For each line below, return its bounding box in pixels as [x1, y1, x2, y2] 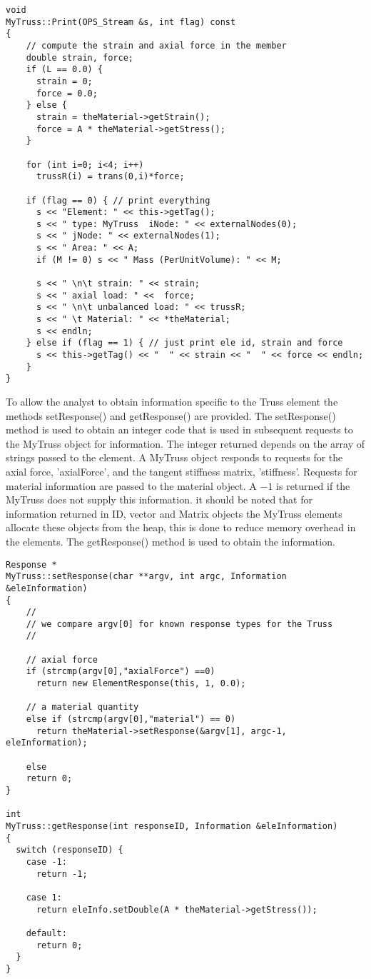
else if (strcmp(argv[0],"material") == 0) [26, 714, 236, 725]
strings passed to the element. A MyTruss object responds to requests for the [6, 450, 343, 465]
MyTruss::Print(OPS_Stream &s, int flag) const [6, 16, 236, 27]
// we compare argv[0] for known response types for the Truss [26, 618, 333, 629]
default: [26, 928, 67, 938]
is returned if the [276, 478, 350, 493]
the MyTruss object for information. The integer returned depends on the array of [6, 436, 365, 451]
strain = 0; [36, 76, 93, 86]
